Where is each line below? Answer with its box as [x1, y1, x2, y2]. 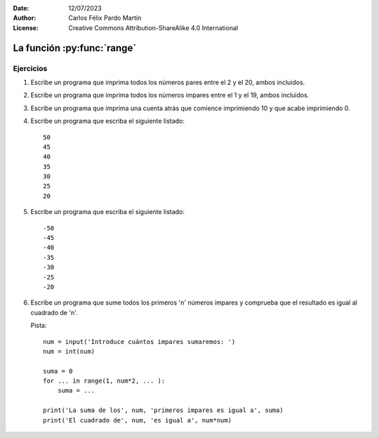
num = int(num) [43, 347, 95, 355]
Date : [13, 4, 29, 12]
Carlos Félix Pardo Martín [68, 14, 142, 22]
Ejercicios [13, 63, 48, 73]
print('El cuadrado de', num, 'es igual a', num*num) [43, 416, 232, 424]
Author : [13, 14, 36, 22]
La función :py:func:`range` [13, 42, 137, 54]
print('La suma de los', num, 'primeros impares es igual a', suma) [43, 406, 284, 414]
